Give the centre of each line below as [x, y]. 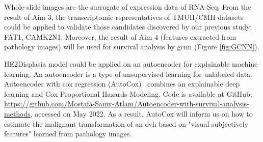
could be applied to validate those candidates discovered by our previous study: [128, 27]
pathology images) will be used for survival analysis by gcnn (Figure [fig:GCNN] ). [132, 47]
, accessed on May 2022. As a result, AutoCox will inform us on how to [141, 113]
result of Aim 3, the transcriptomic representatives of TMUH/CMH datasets [124, 17]
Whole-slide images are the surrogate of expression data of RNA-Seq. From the [128, 7]
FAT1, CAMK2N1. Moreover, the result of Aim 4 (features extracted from [120, 36]
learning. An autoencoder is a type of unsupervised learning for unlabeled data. [128, 74]
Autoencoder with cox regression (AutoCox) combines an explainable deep [122, 84]
